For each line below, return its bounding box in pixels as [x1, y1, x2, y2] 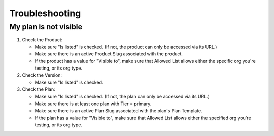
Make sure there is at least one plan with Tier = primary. [35, 100, 152, 107]
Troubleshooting [9, 8, 81, 19]
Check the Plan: [22, 86, 55, 92]
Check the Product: [22, 37, 63, 43]
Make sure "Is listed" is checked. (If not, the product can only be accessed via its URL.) [35, 44, 217, 50]
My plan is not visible [9, 22, 83, 31]
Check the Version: [22, 72, 62, 78]
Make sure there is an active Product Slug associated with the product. [35, 51, 183, 57]
